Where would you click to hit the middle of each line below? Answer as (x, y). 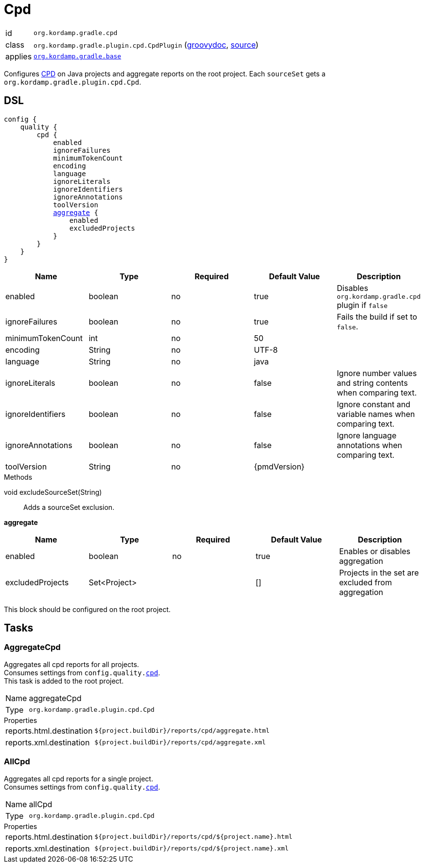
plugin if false (362, 305)
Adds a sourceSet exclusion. (69, 507)
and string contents (372, 383)
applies (19, 56)
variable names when (376, 414)
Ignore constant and (373, 404)
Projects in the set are (379, 572)
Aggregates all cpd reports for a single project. (79, 778)
